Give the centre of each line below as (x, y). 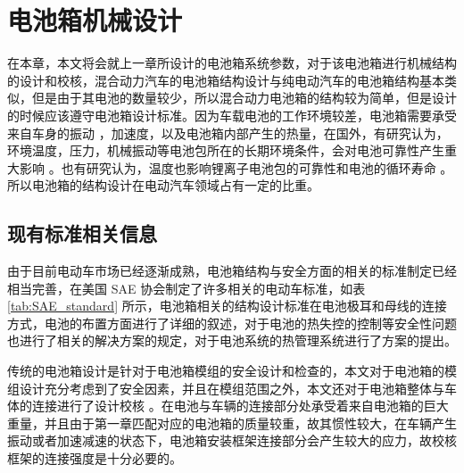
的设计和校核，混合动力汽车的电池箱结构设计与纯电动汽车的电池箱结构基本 (226, 80)
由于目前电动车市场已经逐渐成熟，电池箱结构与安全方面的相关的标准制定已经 (232, 271)
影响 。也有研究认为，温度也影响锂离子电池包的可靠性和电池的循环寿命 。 (236, 167)
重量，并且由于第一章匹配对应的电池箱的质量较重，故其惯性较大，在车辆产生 (232, 423)
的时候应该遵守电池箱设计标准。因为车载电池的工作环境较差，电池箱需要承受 (232, 115)
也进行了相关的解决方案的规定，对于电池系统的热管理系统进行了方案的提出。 (232, 340)
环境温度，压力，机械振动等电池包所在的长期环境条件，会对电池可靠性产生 (226, 150)
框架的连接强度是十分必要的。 (95, 458)
